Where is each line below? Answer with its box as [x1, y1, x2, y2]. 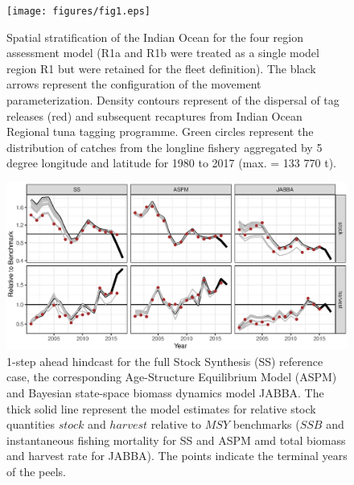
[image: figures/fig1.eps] [6, 6, 150, 17]
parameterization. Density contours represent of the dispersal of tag [6, 92, 340, 109]
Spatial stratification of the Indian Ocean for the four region [6, 28, 303, 45]
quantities [6, 416, 55, 433]
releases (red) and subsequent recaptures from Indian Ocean [6, 107, 303, 124]
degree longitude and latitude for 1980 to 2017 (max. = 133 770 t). [6, 154, 336, 171]
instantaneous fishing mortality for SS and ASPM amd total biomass [6, 431, 346, 448]
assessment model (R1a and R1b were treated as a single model [6, 44, 319, 61]
